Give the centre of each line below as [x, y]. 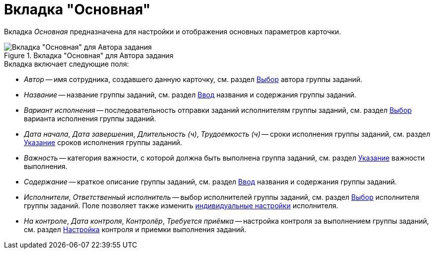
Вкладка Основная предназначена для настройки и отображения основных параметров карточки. [173, 31]
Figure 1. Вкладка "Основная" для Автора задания [89, 55]
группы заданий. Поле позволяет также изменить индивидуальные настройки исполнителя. [181, 205]
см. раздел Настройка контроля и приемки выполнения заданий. [135, 229]
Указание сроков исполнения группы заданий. [103, 142]
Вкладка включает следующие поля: [67, 64]
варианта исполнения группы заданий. [90, 118]
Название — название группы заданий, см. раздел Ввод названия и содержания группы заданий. [190, 94]
